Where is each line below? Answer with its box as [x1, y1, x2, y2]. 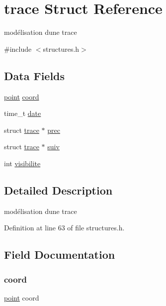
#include [4, 43, 32, 54]
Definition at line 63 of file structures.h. [4, 222, 125, 233]
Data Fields [4, 68, 65, 83]
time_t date [4, 108, 41, 118]
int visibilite [4, 158, 41, 168]
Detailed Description [4, 182, 113, 198]
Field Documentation [4, 247, 115, 262]
